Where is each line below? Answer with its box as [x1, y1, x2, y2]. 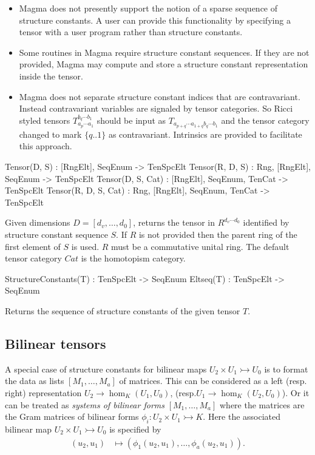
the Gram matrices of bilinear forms [5, 410, 139, 423]
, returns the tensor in [133, 216, 215, 229]
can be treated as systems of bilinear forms [5, 398, 164, 411]
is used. [71, 240, 100, 252]
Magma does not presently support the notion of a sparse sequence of [19, 2, 278, 14]
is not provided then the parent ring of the [138, 227, 297, 240]
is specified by [109, 422, 161, 435]
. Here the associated [203, 410, 281, 423]
